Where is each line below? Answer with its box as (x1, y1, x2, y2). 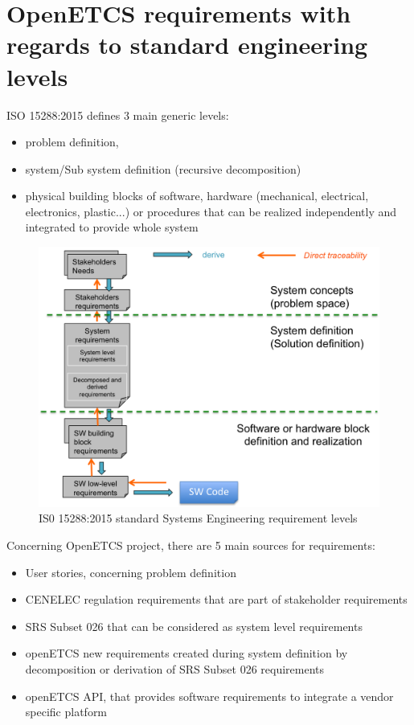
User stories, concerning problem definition (25, 563, 236, 580)
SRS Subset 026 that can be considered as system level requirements (25, 617, 363, 634)
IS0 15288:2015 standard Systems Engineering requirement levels (39, 510, 358, 526)
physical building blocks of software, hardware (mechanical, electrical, (25, 187, 369, 204)
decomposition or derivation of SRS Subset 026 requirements (25, 661, 325, 678)
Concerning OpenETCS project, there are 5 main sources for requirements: (6, 537, 375, 554)
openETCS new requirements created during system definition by (25, 645, 348, 662)
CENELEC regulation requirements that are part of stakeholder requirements (25, 591, 408, 608)
